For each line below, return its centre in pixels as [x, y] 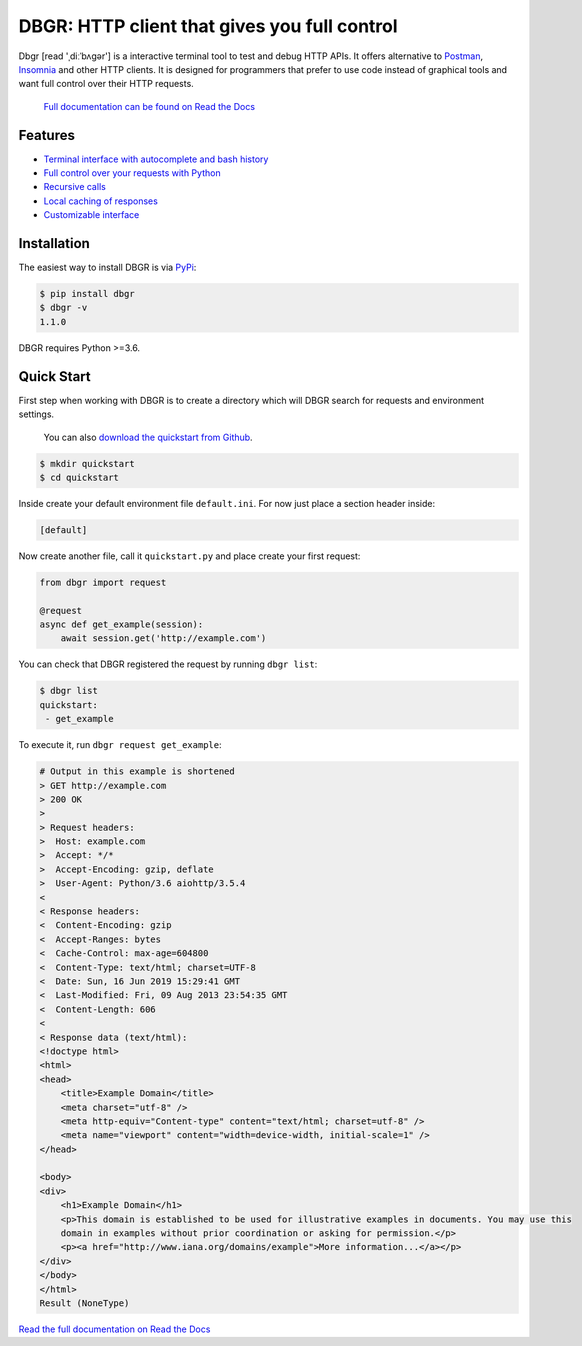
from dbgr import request [103, 582]
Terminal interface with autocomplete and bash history [156, 159]
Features [46, 135]
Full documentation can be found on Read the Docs [149, 106]
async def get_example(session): [121, 624]
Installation [54, 243]
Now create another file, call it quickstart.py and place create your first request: [189, 556]
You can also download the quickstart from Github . [148, 437]
